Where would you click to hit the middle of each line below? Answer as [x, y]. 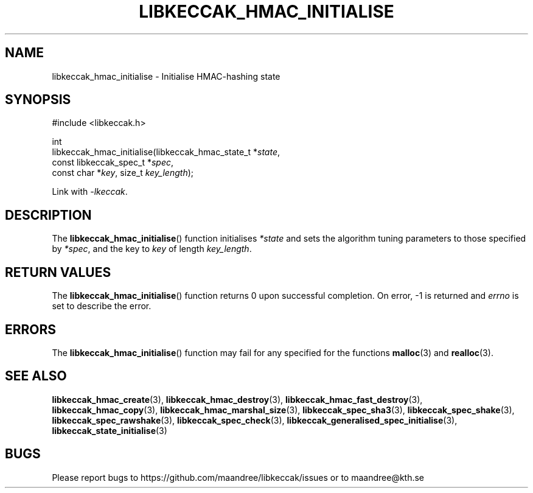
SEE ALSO [36, 376]
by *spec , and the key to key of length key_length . [152, 249]
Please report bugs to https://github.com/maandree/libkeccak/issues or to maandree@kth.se [238, 477]
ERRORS [31, 329]
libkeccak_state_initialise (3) [110, 430]
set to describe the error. [102, 306]
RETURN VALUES [58, 272]
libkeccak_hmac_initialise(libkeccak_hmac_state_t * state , [166, 152]
